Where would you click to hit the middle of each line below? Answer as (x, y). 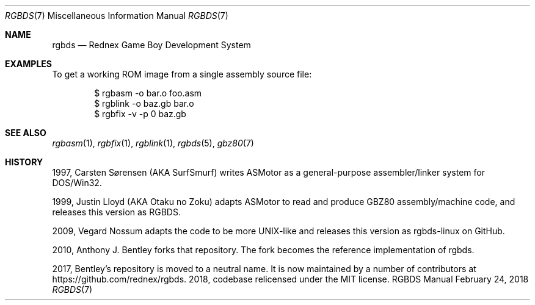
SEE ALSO (26, 133)
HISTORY (24, 162)
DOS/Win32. (77, 183)
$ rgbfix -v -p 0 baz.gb (140, 114)
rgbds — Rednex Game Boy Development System (151, 45)
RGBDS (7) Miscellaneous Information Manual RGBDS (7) (117, 16)
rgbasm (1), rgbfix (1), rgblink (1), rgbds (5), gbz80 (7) (153, 143)
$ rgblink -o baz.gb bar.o (144, 103)
